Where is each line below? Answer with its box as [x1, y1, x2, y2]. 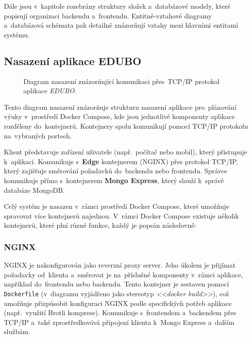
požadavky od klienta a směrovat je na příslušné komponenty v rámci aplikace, [4, 269, 243, 279]
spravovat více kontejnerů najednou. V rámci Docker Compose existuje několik [4, 210, 239, 220]
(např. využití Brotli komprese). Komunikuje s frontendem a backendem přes [4, 307, 236, 318]
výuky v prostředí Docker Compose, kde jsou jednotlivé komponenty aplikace [4, 111, 235, 121]
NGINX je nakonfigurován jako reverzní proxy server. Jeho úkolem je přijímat [4, 260, 236, 270]
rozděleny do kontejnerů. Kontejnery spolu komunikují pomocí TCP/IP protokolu [4, 120, 248, 131]
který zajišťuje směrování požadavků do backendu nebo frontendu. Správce [4, 166, 228, 176]
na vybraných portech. [4, 130, 72, 140]
